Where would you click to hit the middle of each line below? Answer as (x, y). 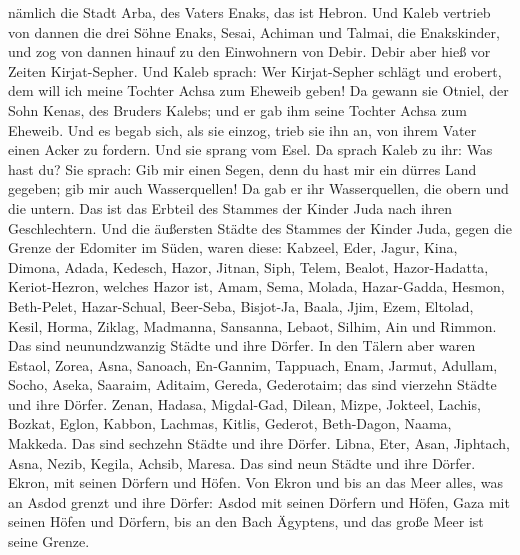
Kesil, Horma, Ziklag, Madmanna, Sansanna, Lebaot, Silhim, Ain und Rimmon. (252, 325)
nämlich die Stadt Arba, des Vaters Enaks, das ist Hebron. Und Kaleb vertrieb (249, 12)
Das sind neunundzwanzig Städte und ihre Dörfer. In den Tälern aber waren (242, 345)
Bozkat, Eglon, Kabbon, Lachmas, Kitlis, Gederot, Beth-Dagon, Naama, (230, 423)
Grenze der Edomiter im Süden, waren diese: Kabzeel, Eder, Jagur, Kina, (233, 247)
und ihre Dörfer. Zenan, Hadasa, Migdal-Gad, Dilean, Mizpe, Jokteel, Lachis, (244, 403)
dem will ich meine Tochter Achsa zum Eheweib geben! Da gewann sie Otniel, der (258, 90)
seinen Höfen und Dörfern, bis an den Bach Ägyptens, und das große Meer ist (246, 521)
